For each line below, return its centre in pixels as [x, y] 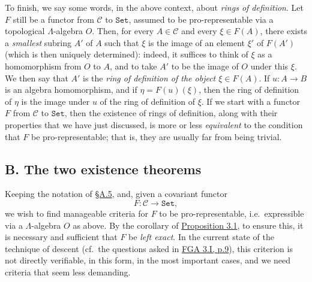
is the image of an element [197, 42]
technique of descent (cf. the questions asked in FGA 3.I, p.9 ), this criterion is [149, 248]
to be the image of [205, 66]
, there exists [283, 31]
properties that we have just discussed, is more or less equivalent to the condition [154, 124]
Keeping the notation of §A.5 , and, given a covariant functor [116, 194]
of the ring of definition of [147, 101]
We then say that [37, 78]
